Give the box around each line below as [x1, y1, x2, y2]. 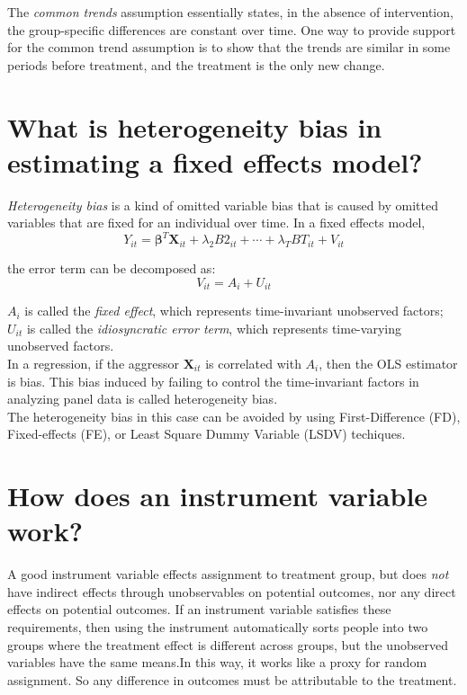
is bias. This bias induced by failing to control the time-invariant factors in [7, 371, 419, 390]
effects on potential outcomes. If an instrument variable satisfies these [7, 600, 391, 619]
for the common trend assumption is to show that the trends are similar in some [7, 38, 451, 57]
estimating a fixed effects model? [7, 143, 423, 180]
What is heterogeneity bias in [7, 108, 382, 145]
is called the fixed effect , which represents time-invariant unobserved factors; [24, 301, 444, 320]
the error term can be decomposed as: [7, 259, 216, 278]
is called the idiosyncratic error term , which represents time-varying [26, 318, 401, 337]
